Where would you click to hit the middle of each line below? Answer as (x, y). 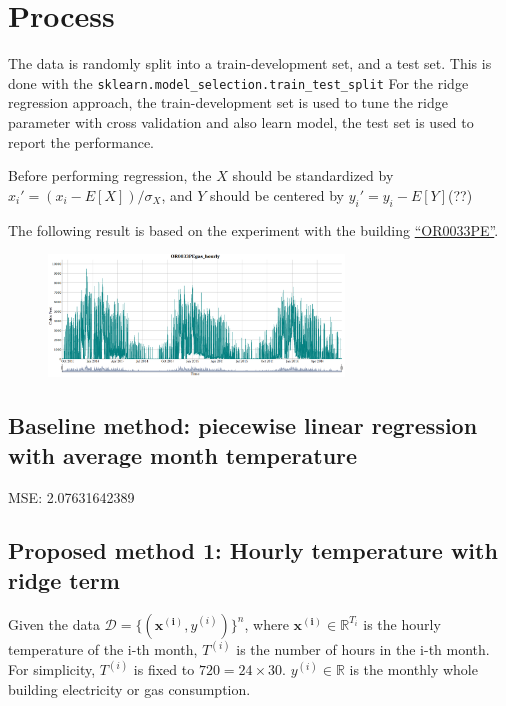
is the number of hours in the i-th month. (363, 649)
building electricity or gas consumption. (129, 688)
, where (266, 623)
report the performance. (81, 141)
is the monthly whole (413, 669)
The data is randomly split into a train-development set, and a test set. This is (250, 63)
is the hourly (402, 623)
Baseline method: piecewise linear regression (243, 425)
